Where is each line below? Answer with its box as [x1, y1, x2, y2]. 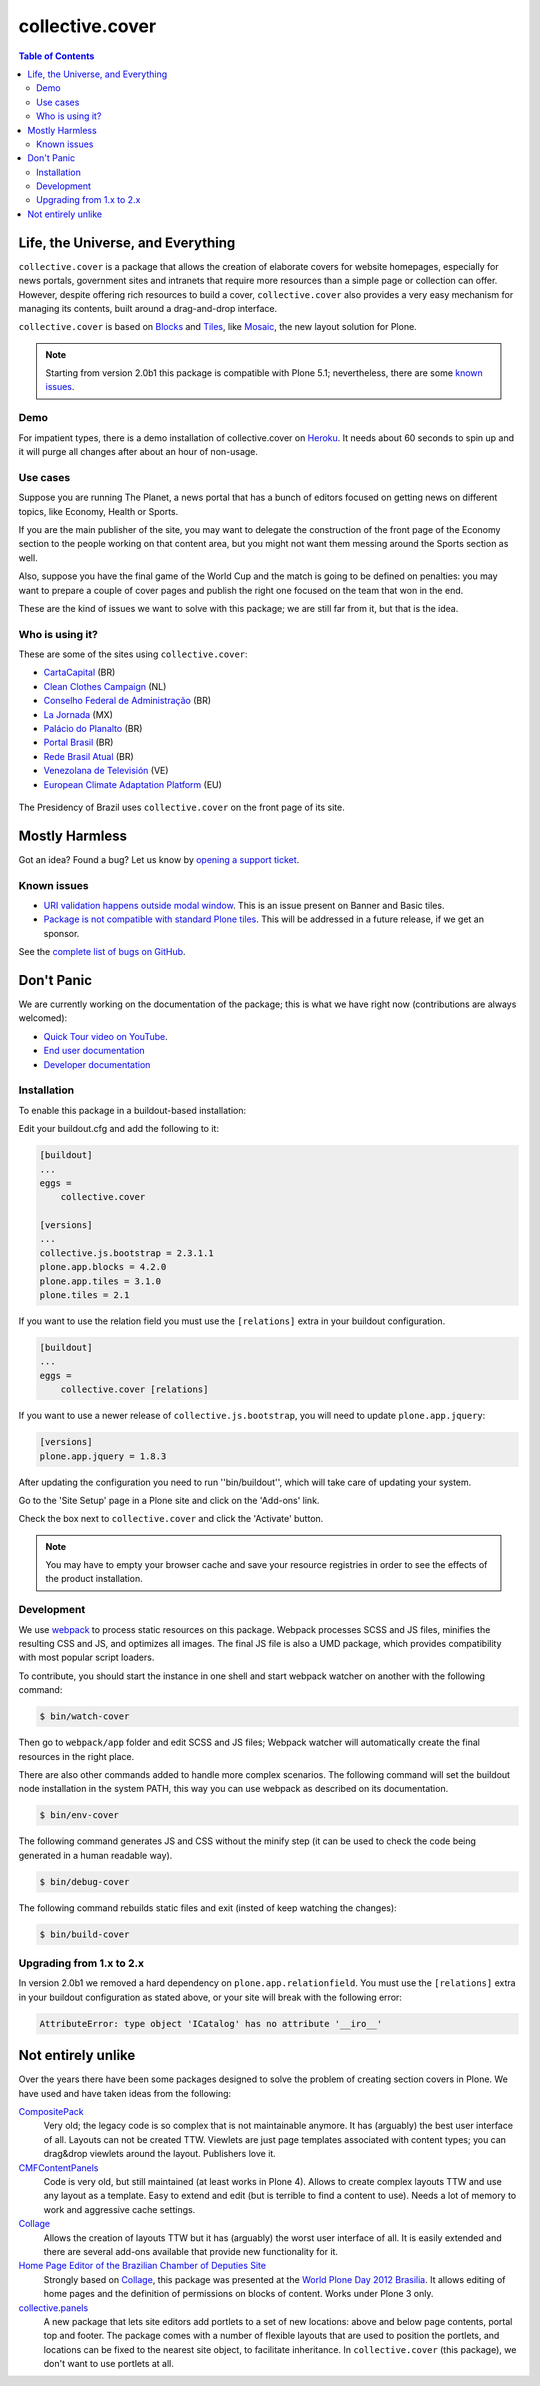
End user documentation [43, 1045, 145, 1057]
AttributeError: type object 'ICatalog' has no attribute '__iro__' [39, 2018, 383, 2029]
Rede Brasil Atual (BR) [43, 750, 134, 762]
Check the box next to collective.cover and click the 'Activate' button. [18, 1513, 324, 1525]
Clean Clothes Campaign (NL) [43, 680, 167, 692]
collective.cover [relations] [60, 1384, 209, 1395]
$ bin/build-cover [39, 1928, 130, 1940]
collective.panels [18, 2301, 89, 2314]
